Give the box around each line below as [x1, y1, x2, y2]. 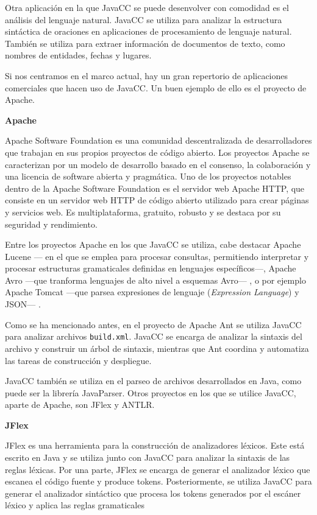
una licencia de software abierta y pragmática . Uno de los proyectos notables [5, 170, 291, 183]
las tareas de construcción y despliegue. [5, 354, 152, 366]
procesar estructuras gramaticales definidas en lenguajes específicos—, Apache [5, 262, 296, 275]
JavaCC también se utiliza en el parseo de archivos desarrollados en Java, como [5, 374, 302, 387]
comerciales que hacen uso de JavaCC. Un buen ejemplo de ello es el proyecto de [5, 81, 307, 94]
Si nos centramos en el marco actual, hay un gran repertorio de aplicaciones [5, 69, 288, 82]
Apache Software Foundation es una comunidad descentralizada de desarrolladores [5, 134, 312, 147]
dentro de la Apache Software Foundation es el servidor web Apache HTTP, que [5, 181, 305, 194]
